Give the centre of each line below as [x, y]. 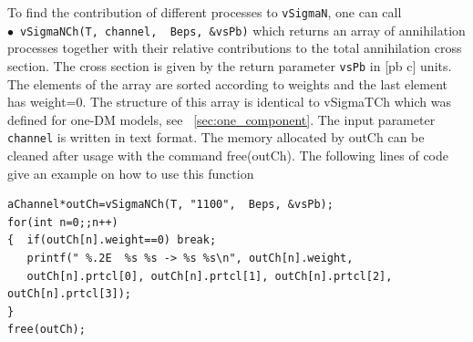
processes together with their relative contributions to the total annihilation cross [235, 48]
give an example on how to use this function [131, 173]
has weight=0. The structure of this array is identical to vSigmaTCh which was [230, 102]
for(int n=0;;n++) [63, 222]
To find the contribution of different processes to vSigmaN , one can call [205, 12]
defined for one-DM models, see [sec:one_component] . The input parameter [221, 119]
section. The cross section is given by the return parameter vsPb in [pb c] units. [230, 65]
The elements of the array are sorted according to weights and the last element [228, 83]
